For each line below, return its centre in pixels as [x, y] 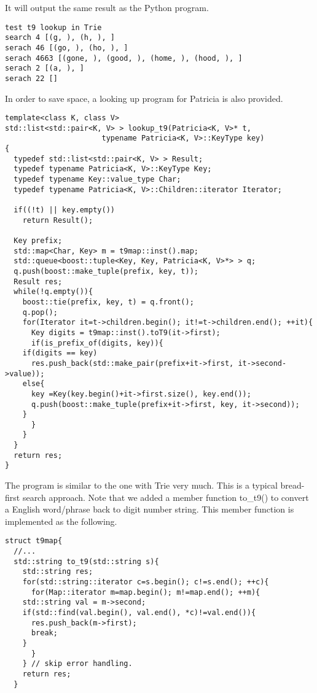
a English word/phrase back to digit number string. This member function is [150, 509]
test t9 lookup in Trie [53, 27]
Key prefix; [38, 241]
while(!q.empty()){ [53, 292]
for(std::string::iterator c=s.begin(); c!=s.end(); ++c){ [146, 582]
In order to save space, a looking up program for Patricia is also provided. [144, 98]
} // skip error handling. [77, 664]
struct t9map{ [34, 541]
